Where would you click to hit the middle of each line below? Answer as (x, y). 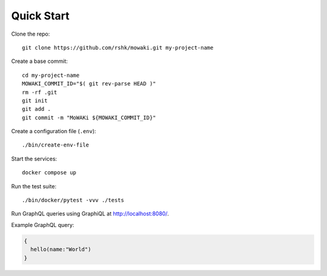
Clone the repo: (31, 34)
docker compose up (49, 173)
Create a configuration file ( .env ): (54, 131)
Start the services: (34, 159)
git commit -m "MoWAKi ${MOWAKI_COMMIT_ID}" (89, 117)
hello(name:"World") (61, 249)
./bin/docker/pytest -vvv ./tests (73, 200)
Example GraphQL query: (43, 225)
